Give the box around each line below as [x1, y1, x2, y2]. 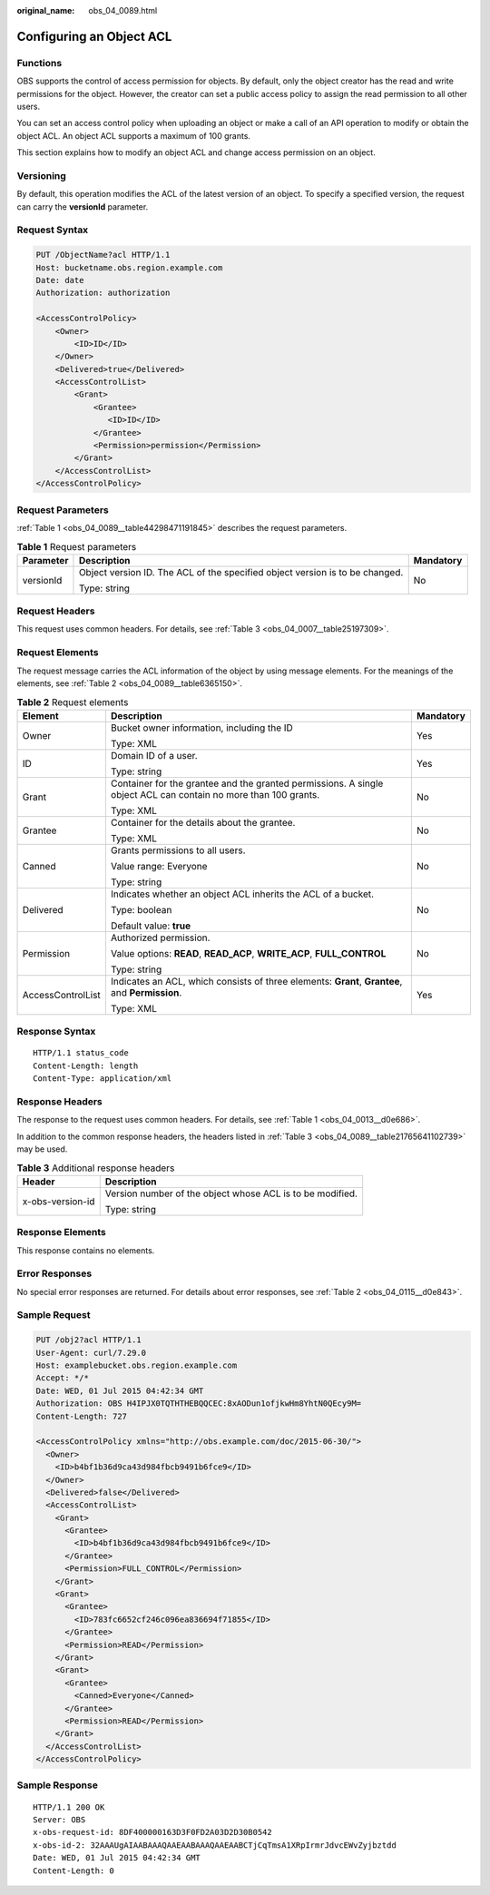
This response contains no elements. [16, 1244, 155, 1256]
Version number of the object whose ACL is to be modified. [104, 1187, 358, 1200]
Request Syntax [16, 223, 89, 236]
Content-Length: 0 [33, 1865, 115, 1876]
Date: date [35, 275, 84, 285]
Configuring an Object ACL [16, 28, 172, 44]
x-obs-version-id [22, 1194, 95, 1207]
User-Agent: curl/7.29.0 [35, 1348, 147, 1358]
